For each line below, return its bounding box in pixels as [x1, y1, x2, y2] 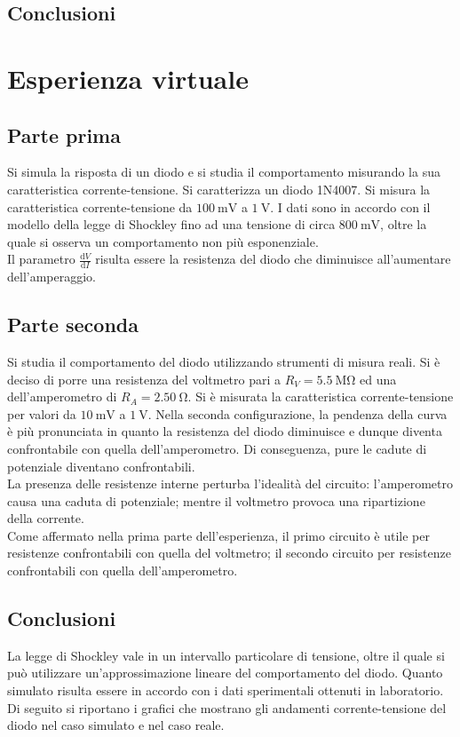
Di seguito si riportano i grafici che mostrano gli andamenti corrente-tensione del [7, 698, 447, 717]
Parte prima [7, 121, 121, 148]
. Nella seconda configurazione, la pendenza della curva [147, 404, 448, 423]
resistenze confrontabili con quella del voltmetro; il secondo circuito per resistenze [7, 543, 451, 562]
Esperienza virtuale [7, 59, 249, 96]
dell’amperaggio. [7, 267, 97, 286]
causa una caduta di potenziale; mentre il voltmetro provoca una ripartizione [7, 491, 425, 510]
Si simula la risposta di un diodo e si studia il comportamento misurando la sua [7, 162, 440, 181]
